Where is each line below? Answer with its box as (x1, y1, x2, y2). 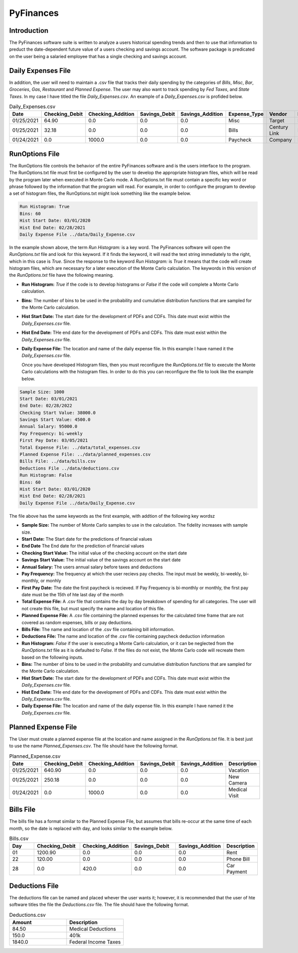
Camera (228, 779, 247, 786)
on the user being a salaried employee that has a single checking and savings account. (9, 53, 187, 59)
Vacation (228, 767, 249, 774)
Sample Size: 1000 (19, 389, 65, 395)
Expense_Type (228, 111, 264, 118)
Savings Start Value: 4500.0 (19, 417, 91, 422)
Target (269, 117, 285, 124)
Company (269, 137, 292, 144)
